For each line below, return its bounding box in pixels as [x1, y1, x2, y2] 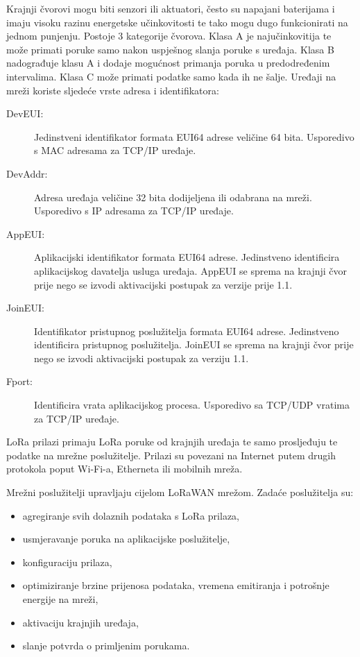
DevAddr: [6, 166, 48, 180]
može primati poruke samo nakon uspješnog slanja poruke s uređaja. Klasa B [6, 42, 334, 56]
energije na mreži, [22, 592, 98, 606]
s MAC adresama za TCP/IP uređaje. [34, 143, 196, 157]
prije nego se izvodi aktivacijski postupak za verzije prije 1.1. [34, 277, 293, 291]
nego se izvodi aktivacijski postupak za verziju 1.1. [34, 350, 249, 365]
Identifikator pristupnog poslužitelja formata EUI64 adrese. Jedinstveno [34, 323, 339, 338]
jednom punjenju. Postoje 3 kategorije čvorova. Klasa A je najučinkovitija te [6, 28, 332, 43]
